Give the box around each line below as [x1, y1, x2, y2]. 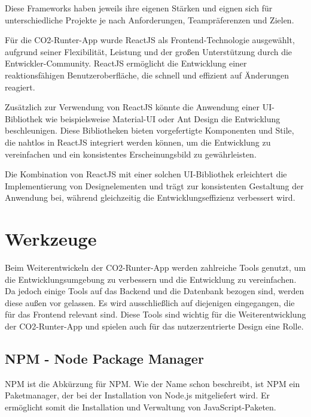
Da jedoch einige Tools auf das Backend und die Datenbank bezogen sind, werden [5, 285, 304, 297]
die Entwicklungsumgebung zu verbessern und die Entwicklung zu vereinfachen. [5, 273, 297, 285]
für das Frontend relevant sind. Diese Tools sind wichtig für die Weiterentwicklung [5, 308, 306, 321]
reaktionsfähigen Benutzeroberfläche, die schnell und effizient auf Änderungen [5, 68, 289, 81]
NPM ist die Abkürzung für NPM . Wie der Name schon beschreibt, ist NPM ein [5, 377, 300, 389]
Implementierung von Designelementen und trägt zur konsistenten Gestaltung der [5, 179, 304, 192]
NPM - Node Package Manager [5, 349, 204, 367]
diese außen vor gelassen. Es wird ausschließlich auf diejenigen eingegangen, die [5, 296, 295, 309]
